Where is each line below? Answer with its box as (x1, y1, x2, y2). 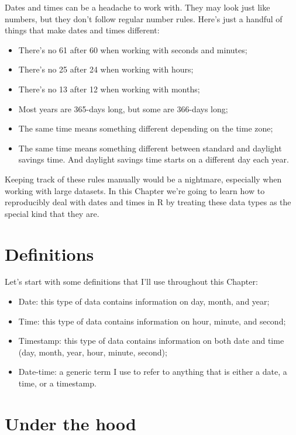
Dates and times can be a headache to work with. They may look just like (5, 1, 270, 13)
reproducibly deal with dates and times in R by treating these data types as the (5, 196, 291, 208)
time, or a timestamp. (18, 377, 97, 389)
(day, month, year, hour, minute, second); (18, 346, 167, 358)
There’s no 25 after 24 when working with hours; (18, 63, 194, 75)
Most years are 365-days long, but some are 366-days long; (18, 102, 228, 115)
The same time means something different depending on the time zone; (18, 122, 273, 134)
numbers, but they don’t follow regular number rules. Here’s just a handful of (5, 12, 283, 25)
